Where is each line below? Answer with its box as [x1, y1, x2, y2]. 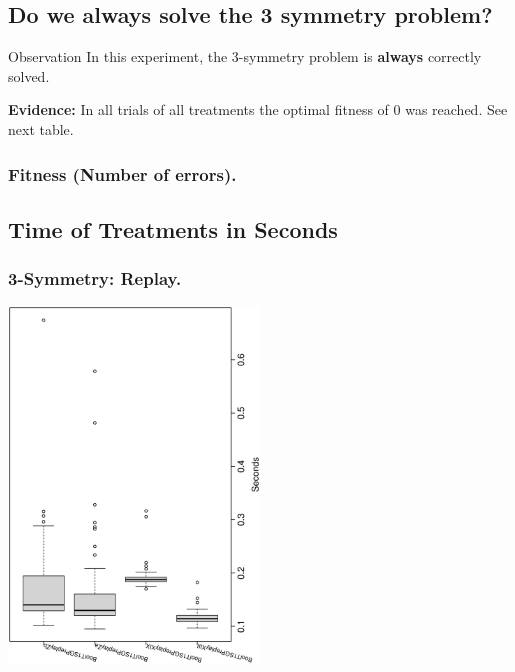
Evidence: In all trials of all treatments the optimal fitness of [8, 99, 389, 120]
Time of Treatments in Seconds [8, 213, 338, 244]
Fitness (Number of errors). [8, 161, 237, 186]
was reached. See [405, 99, 508, 120]
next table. [8, 118, 74, 139]
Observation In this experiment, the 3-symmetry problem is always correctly [8, 46, 482, 67]
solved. [8, 65, 50, 86]
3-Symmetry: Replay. [8, 266, 182, 291]
